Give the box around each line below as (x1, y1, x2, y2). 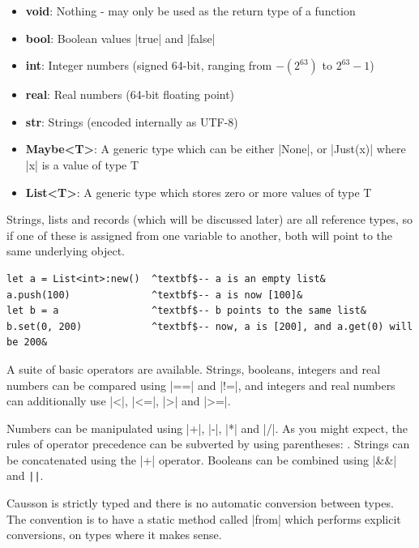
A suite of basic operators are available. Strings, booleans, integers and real (6, 360, 381, 377)
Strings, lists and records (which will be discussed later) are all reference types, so (6, 211, 413, 228)
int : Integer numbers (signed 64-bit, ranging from (25, 57, 272, 74)
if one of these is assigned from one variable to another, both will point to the (6, 226, 393, 243)
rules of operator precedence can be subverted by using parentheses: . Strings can (6, 435, 410, 452)
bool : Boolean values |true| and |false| (25, 29, 216, 46)
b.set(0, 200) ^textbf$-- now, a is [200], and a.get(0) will (6, 320, 413, 332)
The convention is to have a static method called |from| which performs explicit (6, 510, 401, 527)
